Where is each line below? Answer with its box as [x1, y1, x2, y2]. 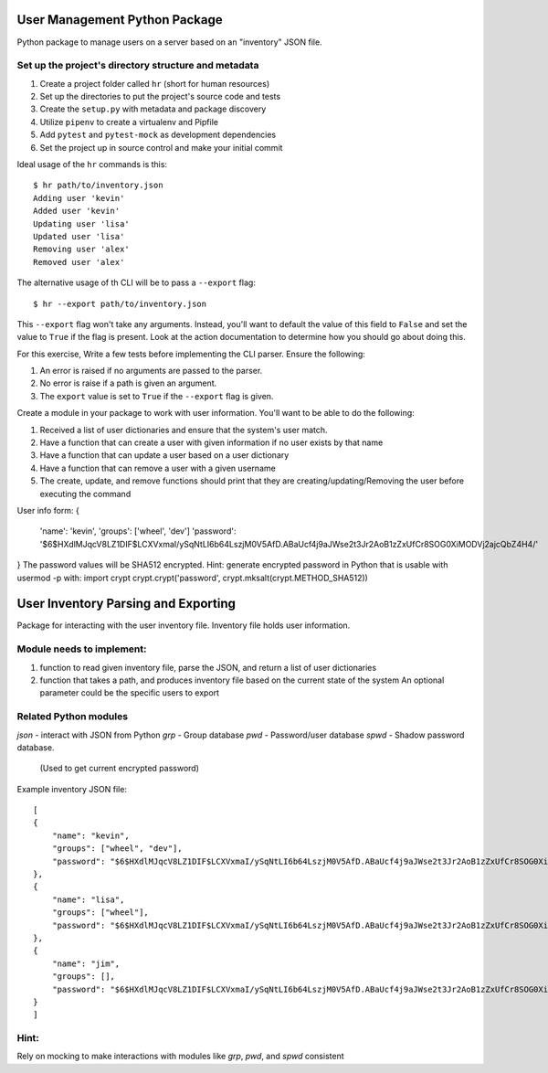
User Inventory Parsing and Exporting [16, 596, 237, 611]
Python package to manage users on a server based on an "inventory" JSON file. [16, 37, 323, 48]
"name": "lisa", [51, 894, 125, 905]
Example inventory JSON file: [16, 783, 128, 794]
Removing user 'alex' [33, 244, 130, 255]
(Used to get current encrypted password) [39, 763, 200, 774]
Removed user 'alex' [33, 257, 125, 267]
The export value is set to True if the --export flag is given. [39, 390, 274, 401]
